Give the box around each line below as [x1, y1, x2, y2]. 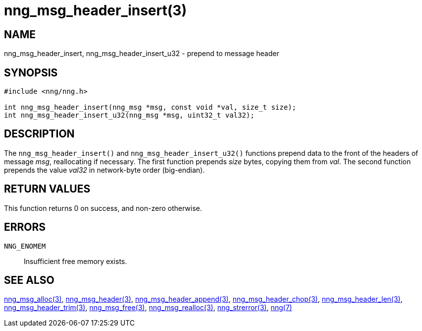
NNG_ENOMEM [4, 242, 46, 250]
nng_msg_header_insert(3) [4, 2, 187, 19]
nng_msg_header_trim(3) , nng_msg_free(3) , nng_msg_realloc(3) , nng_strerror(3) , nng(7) [4, 303, 292, 312]
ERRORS [4, 221, 46, 234]
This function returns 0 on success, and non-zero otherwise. [4, 203, 202, 212]
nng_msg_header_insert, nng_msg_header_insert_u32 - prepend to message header [4, 49, 279, 58]
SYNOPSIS [4, 66, 58, 79]
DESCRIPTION [4, 128, 75, 140]
